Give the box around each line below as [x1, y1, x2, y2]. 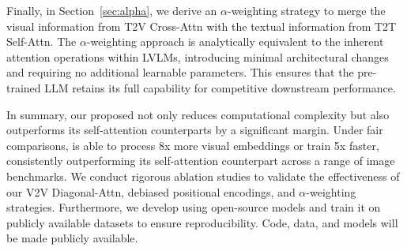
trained [6, 79, 41, 96]
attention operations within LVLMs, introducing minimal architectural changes [6, 48, 389, 65]
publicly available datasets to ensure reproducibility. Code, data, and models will [6, 214, 398, 230]
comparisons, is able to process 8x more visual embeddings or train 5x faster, [6, 137, 379, 153]
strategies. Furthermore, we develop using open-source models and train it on [6, 199, 381, 215]
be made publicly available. [6, 230, 138, 246]
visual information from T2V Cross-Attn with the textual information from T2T [6, 17, 397, 34]
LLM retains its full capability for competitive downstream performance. [44, 79, 396, 96]
